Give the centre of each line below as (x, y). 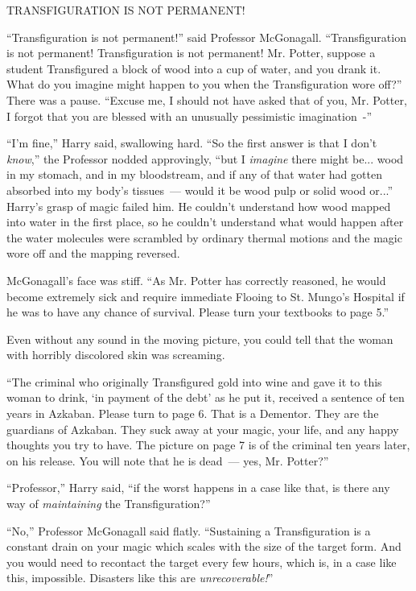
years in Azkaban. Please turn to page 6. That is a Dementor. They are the (193, 413)
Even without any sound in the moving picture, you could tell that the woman (200, 339)
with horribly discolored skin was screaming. (116, 355)
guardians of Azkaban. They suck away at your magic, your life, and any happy (203, 429)
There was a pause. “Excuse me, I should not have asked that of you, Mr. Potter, (207, 99)
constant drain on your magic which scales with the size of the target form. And (204, 546)
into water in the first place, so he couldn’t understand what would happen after (205, 222)
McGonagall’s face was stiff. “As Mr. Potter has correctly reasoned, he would (196, 280)
